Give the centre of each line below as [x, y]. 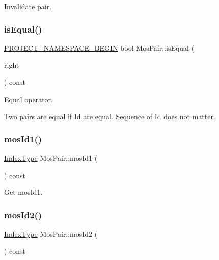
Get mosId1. [23, 192]
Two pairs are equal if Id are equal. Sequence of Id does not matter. [110, 116]
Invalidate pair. [28, 6]
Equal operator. [29, 99]
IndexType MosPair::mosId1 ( [51, 158]
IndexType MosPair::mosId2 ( [51, 234]
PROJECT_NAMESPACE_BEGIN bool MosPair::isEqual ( [99, 48]
